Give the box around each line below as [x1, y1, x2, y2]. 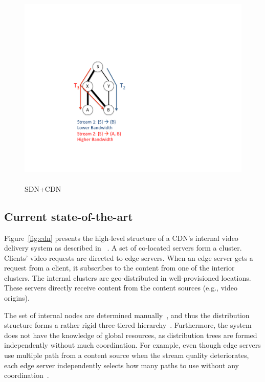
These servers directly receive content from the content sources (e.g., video [4, 282, 237, 293]
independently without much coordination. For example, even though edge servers [4, 340, 261, 350]
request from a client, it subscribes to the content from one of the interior [4, 262, 235, 273]
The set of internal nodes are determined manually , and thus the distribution [4, 309, 250, 320]
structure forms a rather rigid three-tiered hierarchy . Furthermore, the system [4, 320, 252, 330]
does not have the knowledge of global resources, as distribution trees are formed [4, 329, 257, 340]
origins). [4, 293, 30, 303]
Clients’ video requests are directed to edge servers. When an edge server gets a [4, 252, 253, 263]
